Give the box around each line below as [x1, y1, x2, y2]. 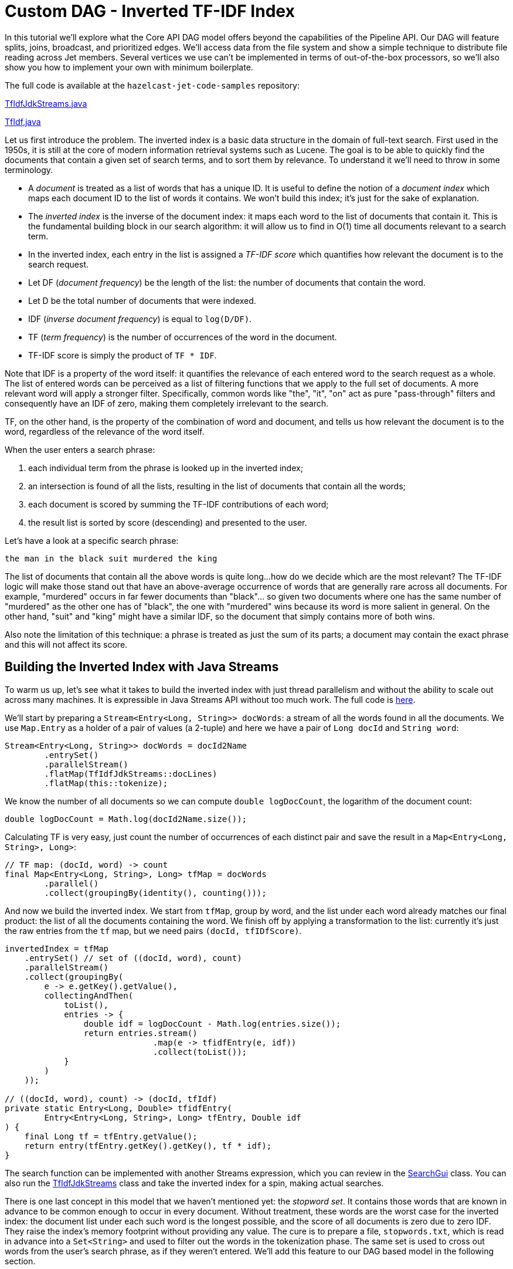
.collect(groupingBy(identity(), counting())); [44, 888, 267, 898]
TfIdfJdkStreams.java [5, 98, 87, 109]
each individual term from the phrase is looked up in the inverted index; [28, 462, 303, 473]
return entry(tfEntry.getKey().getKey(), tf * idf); [24, 1141, 272, 1150]
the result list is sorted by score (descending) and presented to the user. [28, 517, 307, 527]
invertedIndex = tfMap [5, 943, 109, 953]
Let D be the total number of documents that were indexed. [28, 295, 256, 306]
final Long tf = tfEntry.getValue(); [24, 1131, 198, 1141]
